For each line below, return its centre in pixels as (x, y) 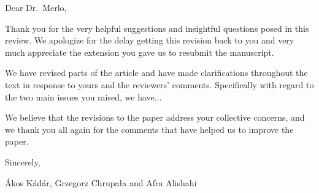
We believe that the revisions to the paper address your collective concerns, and (155, 117)
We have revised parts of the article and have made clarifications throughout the (156, 73)
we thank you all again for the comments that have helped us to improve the (149, 129)
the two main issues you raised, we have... (83, 96)
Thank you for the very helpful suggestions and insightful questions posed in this (157, 28)
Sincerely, (23, 161)
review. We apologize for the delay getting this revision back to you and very (150, 40)
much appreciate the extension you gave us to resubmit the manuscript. (140, 52)
